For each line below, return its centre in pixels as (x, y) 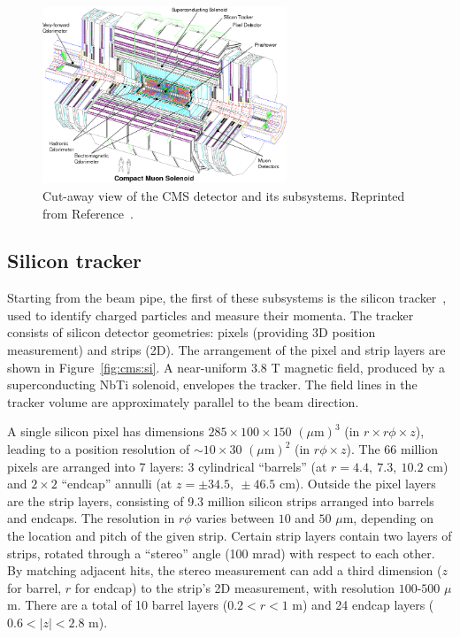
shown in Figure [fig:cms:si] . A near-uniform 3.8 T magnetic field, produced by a (226, 367)
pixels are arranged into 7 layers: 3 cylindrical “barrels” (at (167, 466)
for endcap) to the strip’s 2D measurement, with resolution (235, 587)
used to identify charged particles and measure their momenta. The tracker (211, 315)
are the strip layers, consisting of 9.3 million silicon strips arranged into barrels (221, 500)
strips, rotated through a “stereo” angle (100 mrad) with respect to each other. (221, 553)
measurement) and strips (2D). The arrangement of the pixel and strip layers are (226, 350)
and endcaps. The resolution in (91, 518)
